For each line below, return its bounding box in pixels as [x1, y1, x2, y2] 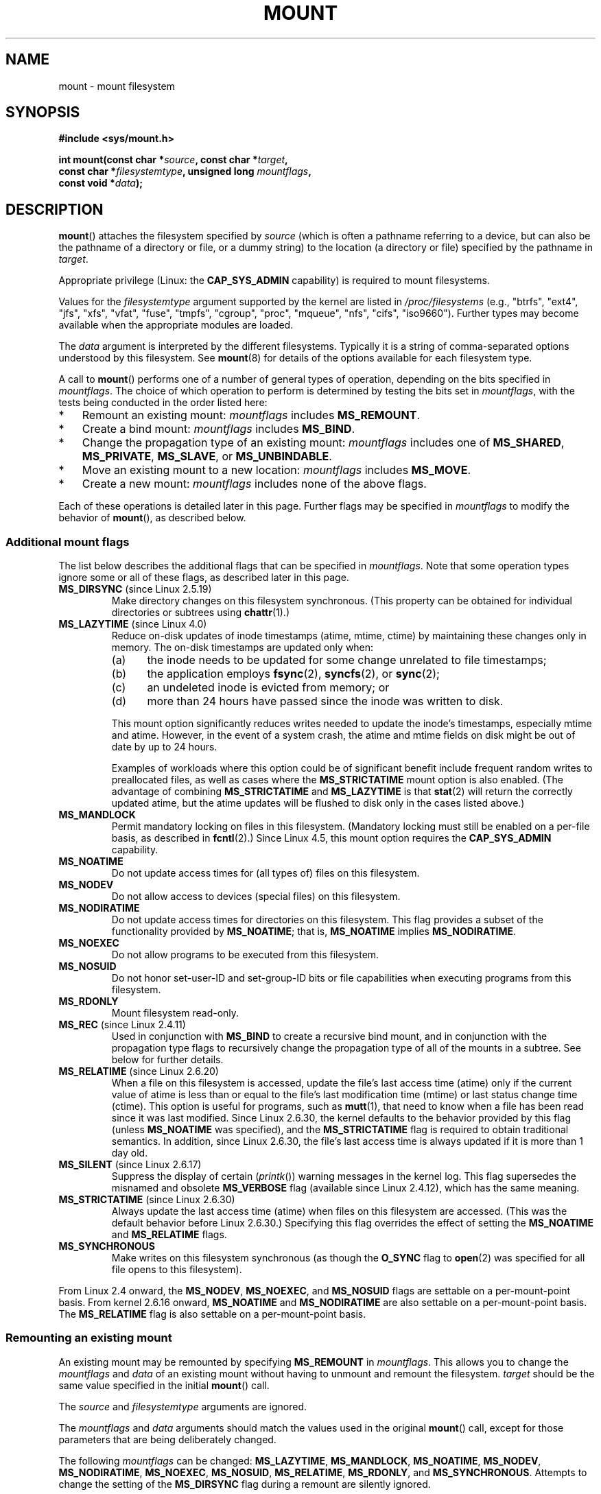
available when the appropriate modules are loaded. [58, 319, 294, 331]
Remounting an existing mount [5, 1331, 172, 1345]
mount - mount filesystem [58, 80, 175, 92]
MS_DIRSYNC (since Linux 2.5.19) [58, 583, 212, 595]
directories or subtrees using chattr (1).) [111, 606, 290, 619]
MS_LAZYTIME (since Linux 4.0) [58, 618, 207, 630]
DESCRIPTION [5, 200, 104, 218]
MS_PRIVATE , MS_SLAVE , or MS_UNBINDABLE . [82, 449, 332, 464]
